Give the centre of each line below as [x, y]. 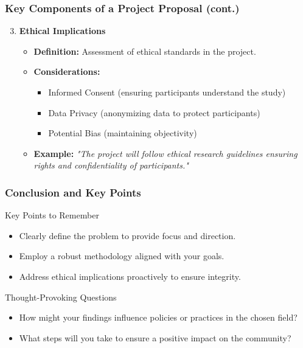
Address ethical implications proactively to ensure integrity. [130, 276]
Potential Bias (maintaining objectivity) [123, 133]
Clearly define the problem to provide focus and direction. [127, 235]
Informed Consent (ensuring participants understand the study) [167, 92]
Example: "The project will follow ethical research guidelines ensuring [165, 153]
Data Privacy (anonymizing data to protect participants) [154, 112]
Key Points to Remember [52, 215]
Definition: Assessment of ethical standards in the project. [145, 51]
